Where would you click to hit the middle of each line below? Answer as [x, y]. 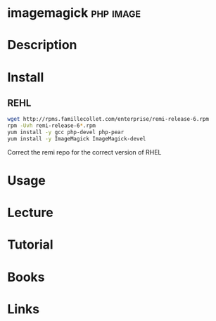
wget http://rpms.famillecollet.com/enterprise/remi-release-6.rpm [108, 119]
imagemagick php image [74, 13]
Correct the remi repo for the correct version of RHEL [84, 152]
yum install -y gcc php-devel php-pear [66, 132]
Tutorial [31, 245]
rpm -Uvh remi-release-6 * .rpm [52, 126]
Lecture [31, 213]
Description [42, 45]
